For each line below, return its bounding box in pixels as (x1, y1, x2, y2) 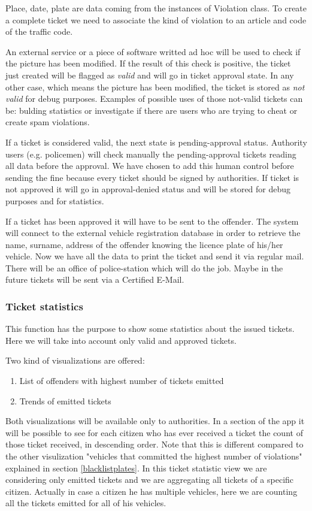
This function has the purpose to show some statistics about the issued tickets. (5, 322, 295, 335)
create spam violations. (5, 116, 90, 128)
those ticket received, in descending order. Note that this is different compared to (5, 438, 304, 450)
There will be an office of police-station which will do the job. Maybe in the (5, 261, 283, 274)
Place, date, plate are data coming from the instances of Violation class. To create (5, 2, 307, 14)
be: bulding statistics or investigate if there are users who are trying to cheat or (5, 104, 298, 116)
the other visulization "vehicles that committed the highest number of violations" (5, 450, 302, 462)
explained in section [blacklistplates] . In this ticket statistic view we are (5, 461, 267, 474)
